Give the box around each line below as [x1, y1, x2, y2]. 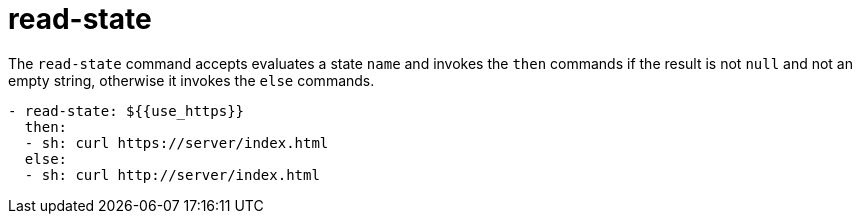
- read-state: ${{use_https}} [8, 102, 245, 119]
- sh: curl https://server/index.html [24, 134, 329, 151]
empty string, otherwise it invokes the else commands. [8, 71, 375, 89]
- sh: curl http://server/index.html [24, 166, 320, 183]
